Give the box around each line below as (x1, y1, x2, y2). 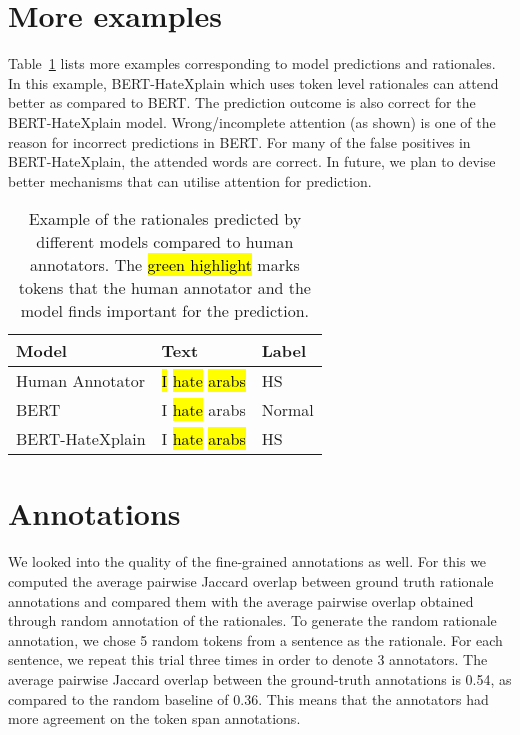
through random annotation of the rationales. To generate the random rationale (8, 610, 497, 631)
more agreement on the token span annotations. (8, 708, 301, 729)
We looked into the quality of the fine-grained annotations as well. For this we (8, 551, 487, 572)
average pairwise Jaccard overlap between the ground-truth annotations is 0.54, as (8, 668, 512, 689)
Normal (261, 398, 314, 422)
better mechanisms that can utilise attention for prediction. (8, 170, 372, 191)
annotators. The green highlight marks (30, 253, 300, 277)
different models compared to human (36, 230, 294, 254)
